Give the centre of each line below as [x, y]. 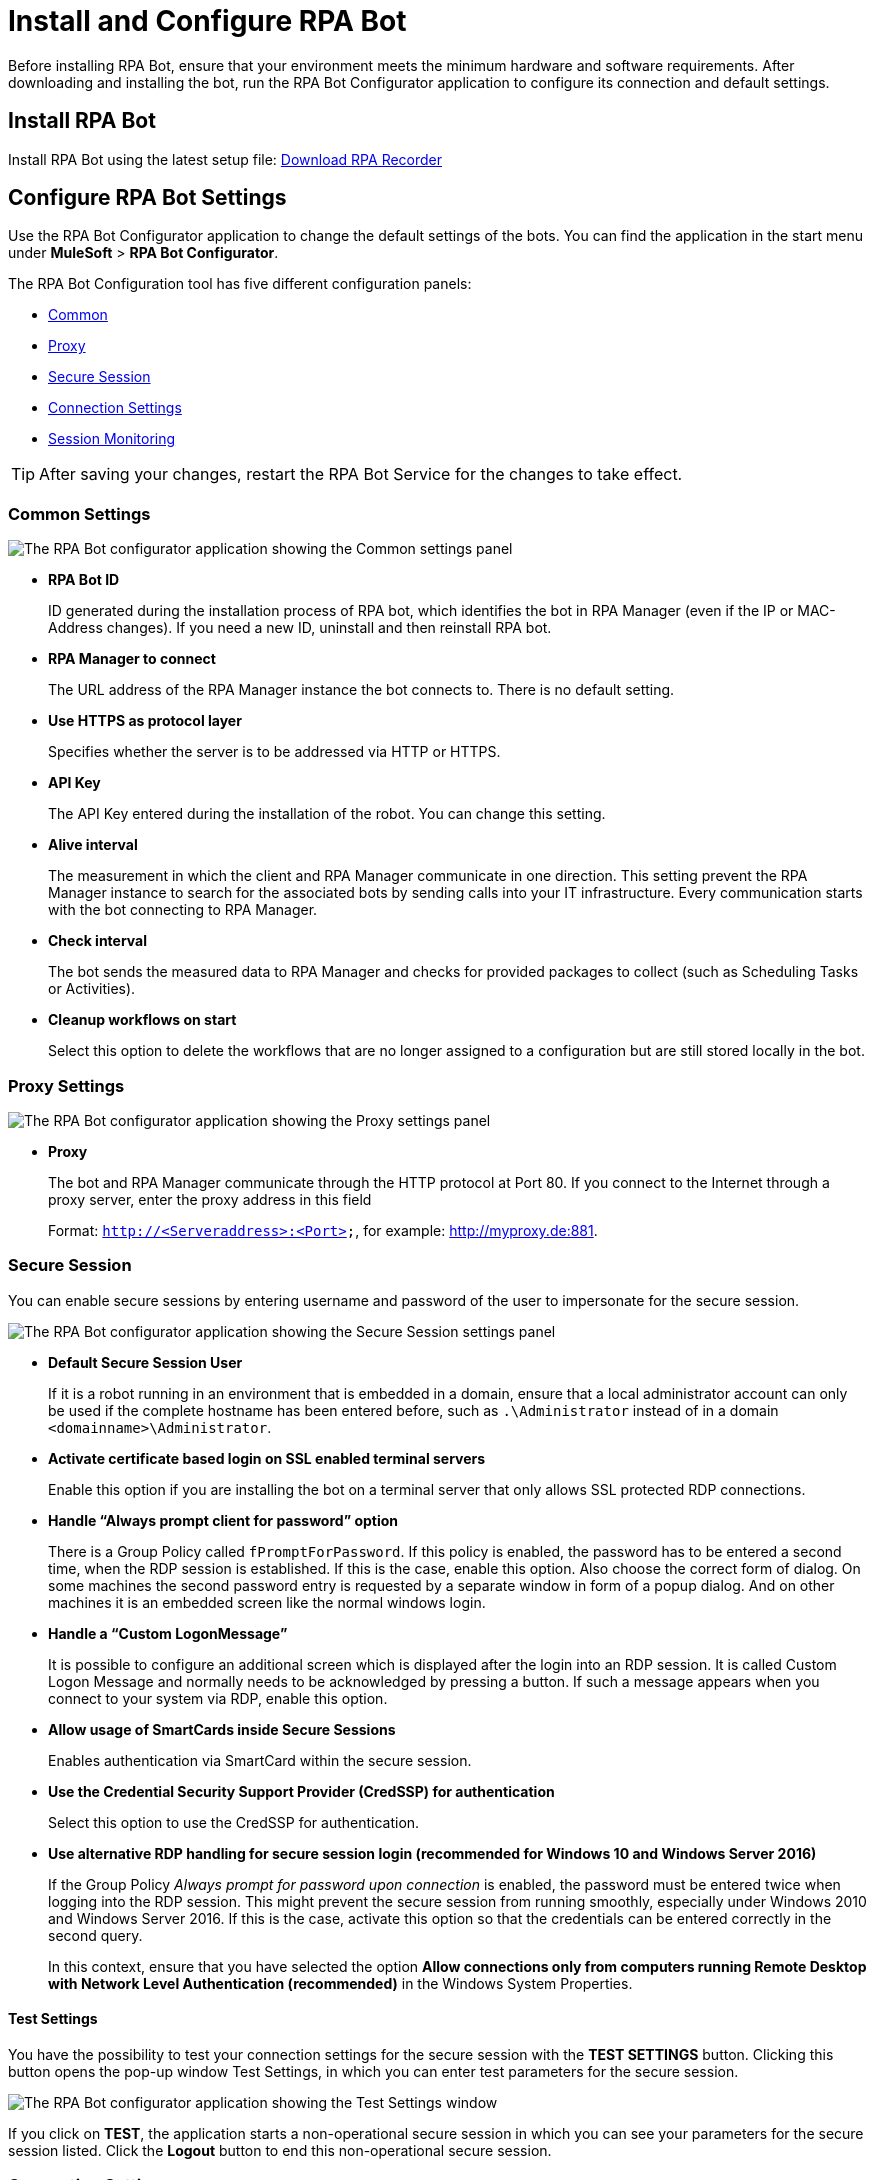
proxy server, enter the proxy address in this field [210, 1199]
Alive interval [93, 845]
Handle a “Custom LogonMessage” [168, 1633]
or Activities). [92, 989]
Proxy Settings [66, 1085]
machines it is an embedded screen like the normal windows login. [267, 1602]
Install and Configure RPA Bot [207, 21]
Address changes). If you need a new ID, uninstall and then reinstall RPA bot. [300, 628]
